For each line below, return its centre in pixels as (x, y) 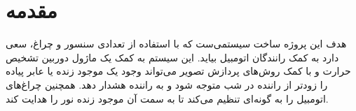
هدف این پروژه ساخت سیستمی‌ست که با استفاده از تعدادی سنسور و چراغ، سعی (176, 44)
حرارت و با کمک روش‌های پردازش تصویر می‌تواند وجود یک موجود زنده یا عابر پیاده (178, 71)
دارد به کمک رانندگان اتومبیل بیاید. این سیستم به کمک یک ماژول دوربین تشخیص (172, 57)
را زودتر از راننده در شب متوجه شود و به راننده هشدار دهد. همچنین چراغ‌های (167, 84)
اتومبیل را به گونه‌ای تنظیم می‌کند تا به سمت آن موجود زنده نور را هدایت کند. (167, 98)
